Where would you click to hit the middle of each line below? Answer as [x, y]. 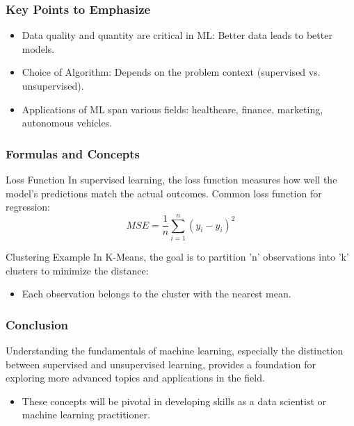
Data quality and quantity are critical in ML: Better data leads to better [177, 35]
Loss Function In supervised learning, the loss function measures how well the [171, 179]
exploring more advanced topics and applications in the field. [135, 378]
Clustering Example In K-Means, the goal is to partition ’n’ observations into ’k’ [177, 256]
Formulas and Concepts [73, 153]
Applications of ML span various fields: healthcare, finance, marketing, [172, 109]
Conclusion [37, 324]
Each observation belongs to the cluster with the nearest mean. [156, 294]
